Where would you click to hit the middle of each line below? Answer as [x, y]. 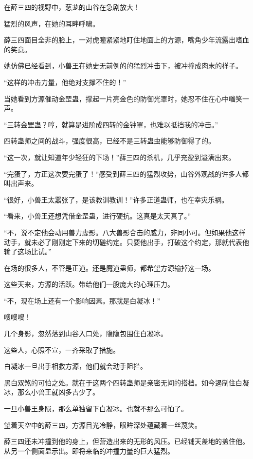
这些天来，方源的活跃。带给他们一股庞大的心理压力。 [89, 284]
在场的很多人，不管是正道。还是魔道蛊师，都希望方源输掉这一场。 [109, 268]
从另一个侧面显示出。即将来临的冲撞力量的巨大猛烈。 [89, 450]
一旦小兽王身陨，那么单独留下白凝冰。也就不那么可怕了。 [96, 409]
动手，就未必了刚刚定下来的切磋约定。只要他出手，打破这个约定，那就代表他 [126, 242]
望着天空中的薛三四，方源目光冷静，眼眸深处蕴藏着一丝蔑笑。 [103, 425]
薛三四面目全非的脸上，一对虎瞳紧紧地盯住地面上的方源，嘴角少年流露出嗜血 [126, 40]
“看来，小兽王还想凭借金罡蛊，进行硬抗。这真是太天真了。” [98, 216]
